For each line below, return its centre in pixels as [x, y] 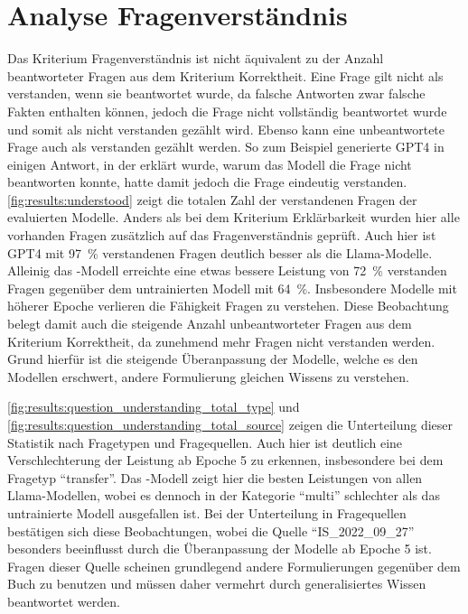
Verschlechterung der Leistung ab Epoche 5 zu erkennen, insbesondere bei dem [225, 460]
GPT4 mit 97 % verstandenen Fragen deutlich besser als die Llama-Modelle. [220, 252]
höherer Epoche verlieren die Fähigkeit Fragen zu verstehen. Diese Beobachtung [228, 306]
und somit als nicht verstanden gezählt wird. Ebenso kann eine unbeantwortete [226, 129]
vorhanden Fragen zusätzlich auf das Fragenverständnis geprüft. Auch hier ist [222, 235]
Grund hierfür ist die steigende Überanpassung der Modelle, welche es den [213, 359]
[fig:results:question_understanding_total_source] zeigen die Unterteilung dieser [230, 424]
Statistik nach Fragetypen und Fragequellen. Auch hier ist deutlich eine [205, 442]
